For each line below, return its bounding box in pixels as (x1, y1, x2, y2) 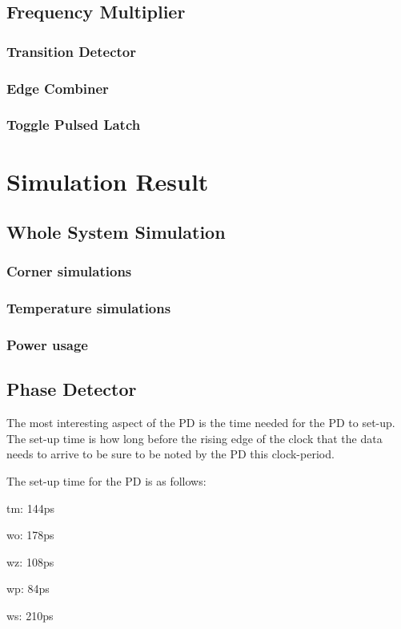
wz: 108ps (6, 553, 54, 570)
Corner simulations (6, 261, 132, 281)
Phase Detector (6, 377, 137, 401)
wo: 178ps (6, 526, 54, 543)
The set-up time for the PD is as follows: (6, 472, 207, 489)
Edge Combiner (6, 78, 109, 98)
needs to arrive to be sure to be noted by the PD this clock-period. (6, 446, 335, 462)
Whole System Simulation (6, 220, 226, 244)
